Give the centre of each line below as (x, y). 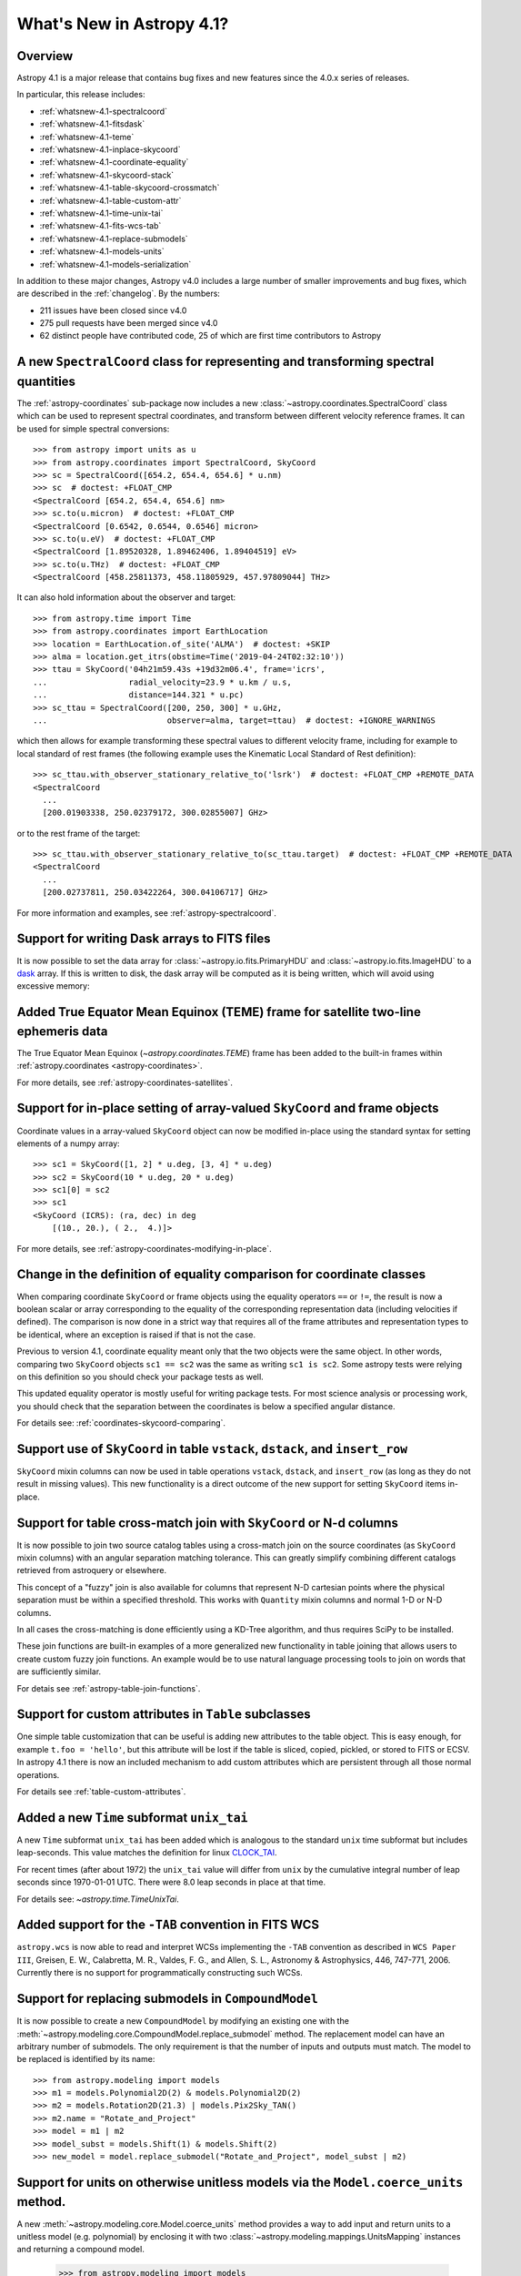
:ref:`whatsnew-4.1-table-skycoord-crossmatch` (130, 188)
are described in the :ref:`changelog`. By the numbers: (118, 294)
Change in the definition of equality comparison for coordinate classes (221, 1275)
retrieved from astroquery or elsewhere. (92, 1570)
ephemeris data (62, 1031)
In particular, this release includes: (81, 95)
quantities (46, 381)
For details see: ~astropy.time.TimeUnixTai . (98, 1899)
